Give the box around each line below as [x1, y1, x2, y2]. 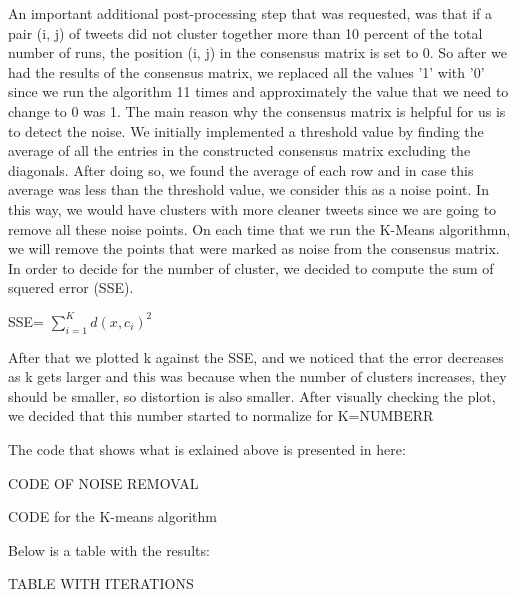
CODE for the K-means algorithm [8, 506, 217, 527]
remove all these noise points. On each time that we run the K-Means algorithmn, [8, 218, 511, 239]
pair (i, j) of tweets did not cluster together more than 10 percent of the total [8, 22, 483, 43]
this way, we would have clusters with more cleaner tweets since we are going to [8, 198, 497, 219]
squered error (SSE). [8, 277, 134, 298]
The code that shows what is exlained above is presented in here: [8, 439, 406, 460]
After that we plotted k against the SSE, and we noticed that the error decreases [8, 346, 504, 367]
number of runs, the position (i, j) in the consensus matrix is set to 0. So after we [8, 42, 507, 63]
